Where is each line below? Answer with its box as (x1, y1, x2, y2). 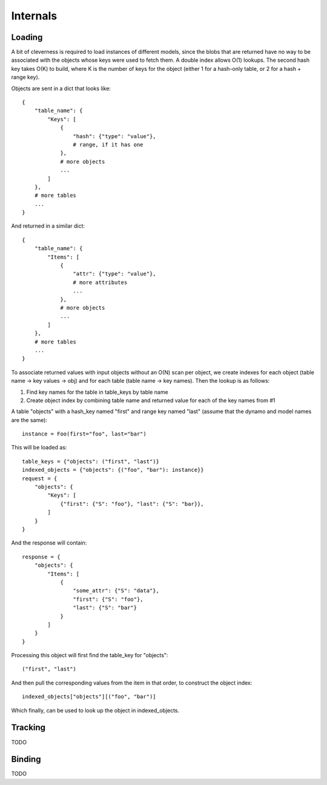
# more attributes (73, 279, 128, 286)
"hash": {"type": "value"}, (73, 133, 157, 139)
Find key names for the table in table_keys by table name (26, 388, 169, 396)
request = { (22, 475, 58, 482)
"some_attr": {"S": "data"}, (73, 588, 160, 594)
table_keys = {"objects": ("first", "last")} (22, 458, 160, 465)
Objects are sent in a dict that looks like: (11, 85, 111, 92)
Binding (11, 754, 41, 764)
